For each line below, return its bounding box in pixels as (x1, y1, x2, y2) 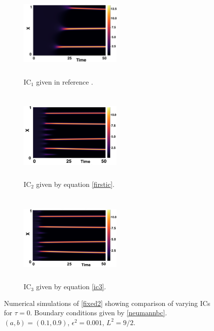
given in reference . (36, 76, 93, 87)
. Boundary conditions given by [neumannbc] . (30, 307, 167, 318)
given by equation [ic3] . (36, 281, 106, 292)
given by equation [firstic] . (36, 179, 115, 189)
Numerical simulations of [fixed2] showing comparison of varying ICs (4, 298, 211, 308)
